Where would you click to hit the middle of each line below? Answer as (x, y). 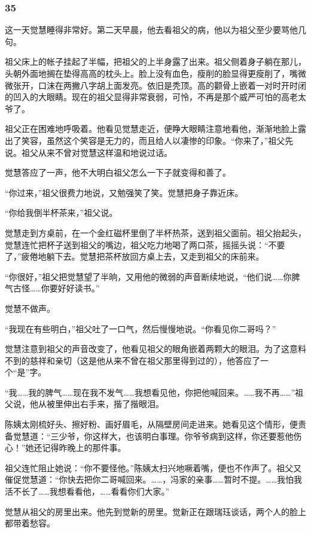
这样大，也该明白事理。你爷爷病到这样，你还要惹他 (193, 436)
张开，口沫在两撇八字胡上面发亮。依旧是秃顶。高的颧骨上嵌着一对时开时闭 (159, 85)
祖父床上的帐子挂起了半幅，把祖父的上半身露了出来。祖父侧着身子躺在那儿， (155, 61)
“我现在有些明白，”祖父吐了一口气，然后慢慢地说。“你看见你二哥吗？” (141, 328)
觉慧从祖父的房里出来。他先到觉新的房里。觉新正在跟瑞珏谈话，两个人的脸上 (155, 511)
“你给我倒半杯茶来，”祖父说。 (61, 213)
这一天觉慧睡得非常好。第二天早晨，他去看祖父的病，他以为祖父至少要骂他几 (155, 30)
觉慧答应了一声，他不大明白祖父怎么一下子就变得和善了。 (118, 172)
